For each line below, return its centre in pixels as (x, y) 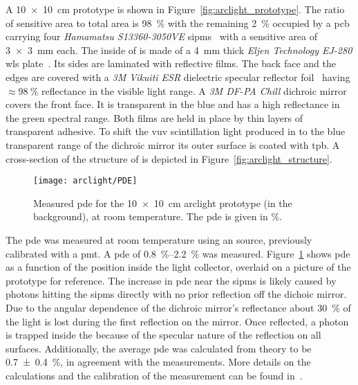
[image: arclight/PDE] (85, 181)
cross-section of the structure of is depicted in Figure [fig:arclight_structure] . (169, 158)
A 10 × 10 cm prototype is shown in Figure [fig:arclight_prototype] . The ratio (175, 9)
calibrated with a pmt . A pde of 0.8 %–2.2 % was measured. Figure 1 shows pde (178, 253)
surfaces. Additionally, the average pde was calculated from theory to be (159, 348)
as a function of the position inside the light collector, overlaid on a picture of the (178, 267)
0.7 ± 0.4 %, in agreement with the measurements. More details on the (158, 362)
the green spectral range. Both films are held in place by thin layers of (154, 117)
